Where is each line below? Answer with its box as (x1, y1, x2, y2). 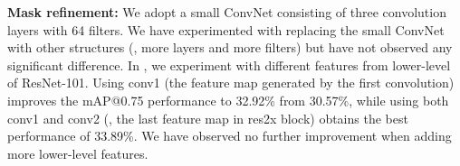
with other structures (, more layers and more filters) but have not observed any (7, 38, 453, 57)
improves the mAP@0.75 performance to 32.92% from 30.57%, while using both (7, 90, 449, 109)
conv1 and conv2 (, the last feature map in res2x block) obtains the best (7, 108, 408, 127)
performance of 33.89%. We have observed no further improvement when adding (7, 126, 452, 145)
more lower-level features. (7, 143, 149, 162)
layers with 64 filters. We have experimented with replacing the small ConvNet (7, 20, 445, 39)
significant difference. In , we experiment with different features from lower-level (7, 55, 451, 74)
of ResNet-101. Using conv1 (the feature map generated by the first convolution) (7, 73, 455, 92)
